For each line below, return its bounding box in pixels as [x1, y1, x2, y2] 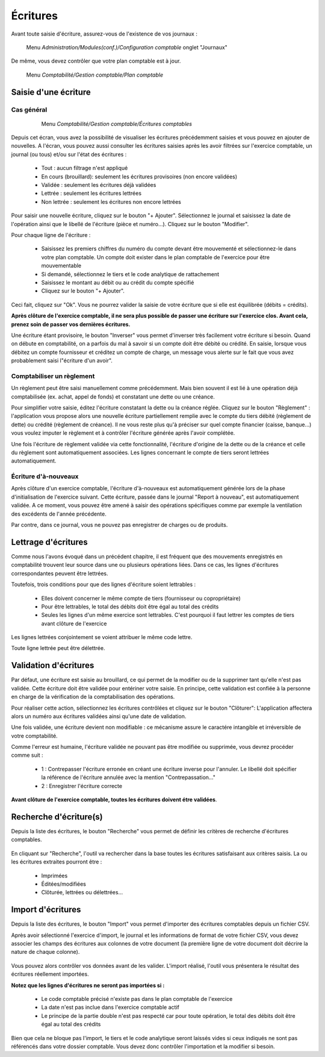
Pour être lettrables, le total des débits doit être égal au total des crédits [41, 603, 219, 610]
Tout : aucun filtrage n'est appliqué [41, 165, 128, 172]
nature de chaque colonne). [11, 948, 80, 956]
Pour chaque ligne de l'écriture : [11, 231, 91, 238]
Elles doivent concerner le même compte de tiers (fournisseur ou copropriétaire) [41, 595, 241, 602]
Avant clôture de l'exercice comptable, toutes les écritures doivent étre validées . [11, 796, 217, 803]
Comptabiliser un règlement [11, 371, 95, 380]
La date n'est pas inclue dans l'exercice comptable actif [41, 1004, 180, 1011]
